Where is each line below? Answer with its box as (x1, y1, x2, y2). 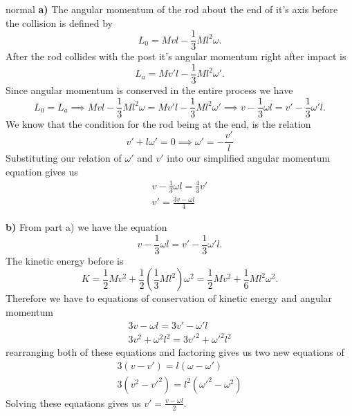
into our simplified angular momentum (167, 151, 331, 165)
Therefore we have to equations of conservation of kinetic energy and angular (6, 291, 333, 305)
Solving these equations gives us (6, 395, 141, 410)
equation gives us (6, 164, 78, 178)
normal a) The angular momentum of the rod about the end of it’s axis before (6, 2, 338, 16)
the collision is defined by (6, 15, 113, 30)
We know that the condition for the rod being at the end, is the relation (6, 116, 311, 131)
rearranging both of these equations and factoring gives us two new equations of (6, 345, 344, 359)
